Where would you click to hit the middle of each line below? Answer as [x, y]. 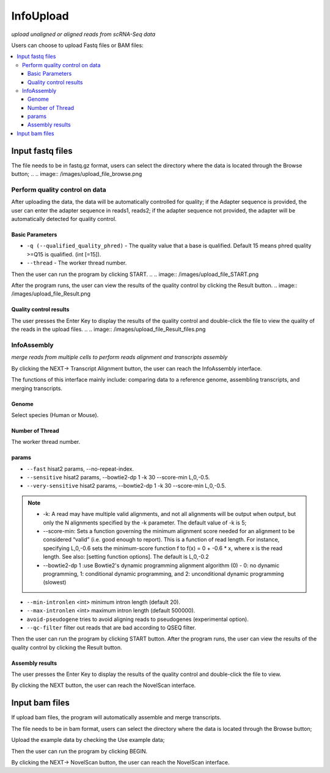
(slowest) [55, 582]
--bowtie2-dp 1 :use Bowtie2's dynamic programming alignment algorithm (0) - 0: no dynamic [161, 565]
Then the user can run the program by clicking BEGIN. [79, 751]
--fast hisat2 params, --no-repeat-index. [80, 469]
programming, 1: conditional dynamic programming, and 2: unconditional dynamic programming [163, 573]
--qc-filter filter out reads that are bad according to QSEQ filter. [112, 627]
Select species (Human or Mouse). [55, 415]
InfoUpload [40, 16]
